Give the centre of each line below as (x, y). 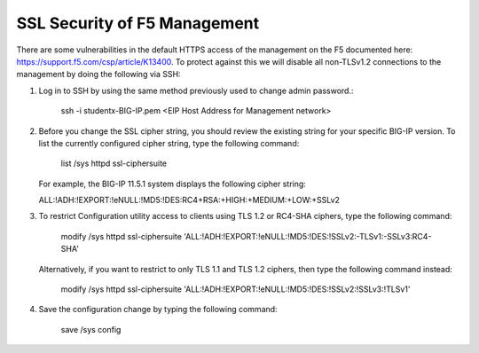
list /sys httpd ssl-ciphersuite (114, 163)
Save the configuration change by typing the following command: (158, 310)
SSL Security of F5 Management (138, 23)
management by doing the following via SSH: (98, 75)
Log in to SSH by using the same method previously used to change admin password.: (196, 90)
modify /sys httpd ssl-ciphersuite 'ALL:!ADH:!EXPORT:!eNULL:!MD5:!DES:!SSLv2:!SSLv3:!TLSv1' (236, 289)
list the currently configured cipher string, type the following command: (169, 143)
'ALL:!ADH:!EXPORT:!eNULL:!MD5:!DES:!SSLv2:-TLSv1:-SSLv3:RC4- (307, 236)
